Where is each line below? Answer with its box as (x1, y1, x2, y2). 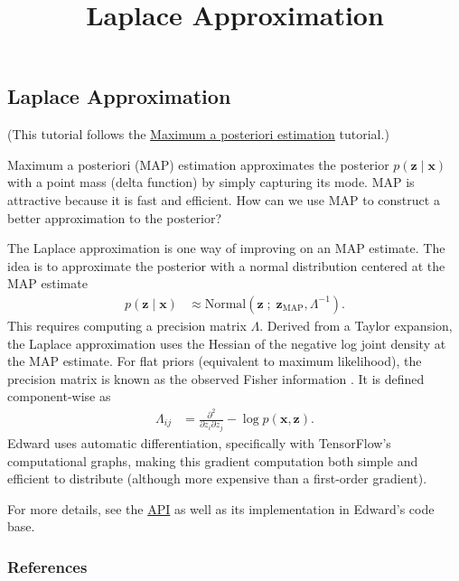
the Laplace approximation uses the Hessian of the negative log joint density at (7, 333, 446, 352)
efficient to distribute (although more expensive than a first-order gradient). (7, 469, 427, 488)
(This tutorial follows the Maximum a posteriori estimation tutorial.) (7, 125, 389, 144)
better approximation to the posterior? (7, 208, 222, 227)
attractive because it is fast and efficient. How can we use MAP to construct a (7, 190, 440, 209)
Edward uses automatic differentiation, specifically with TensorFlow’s (7, 434, 391, 452)
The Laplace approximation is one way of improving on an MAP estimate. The (7, 239, 445, 258)
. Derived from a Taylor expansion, (259, 315, 453, 334)
